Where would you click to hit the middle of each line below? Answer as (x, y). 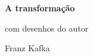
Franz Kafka (27, 48)
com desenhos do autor (47, 28)
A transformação (40, 8)
